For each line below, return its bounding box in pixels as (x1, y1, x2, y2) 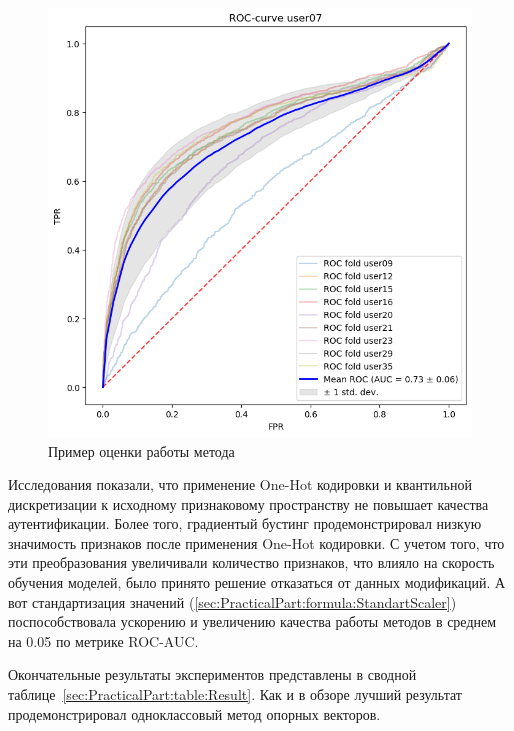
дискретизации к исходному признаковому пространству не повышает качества (8, 493, 489, 514)
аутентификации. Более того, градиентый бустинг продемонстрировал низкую (8, 513, 482, 534)
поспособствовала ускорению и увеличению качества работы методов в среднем (8, 611, 497, 632)
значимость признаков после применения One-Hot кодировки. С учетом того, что (8, 532, 505, 553)
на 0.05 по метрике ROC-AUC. (8, 630, 199, 651)
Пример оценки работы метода (48, 440, 235, 461)
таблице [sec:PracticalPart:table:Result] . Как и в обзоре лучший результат (8, 684, 462, 705)
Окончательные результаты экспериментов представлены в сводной (8, 664, 417, 685)
